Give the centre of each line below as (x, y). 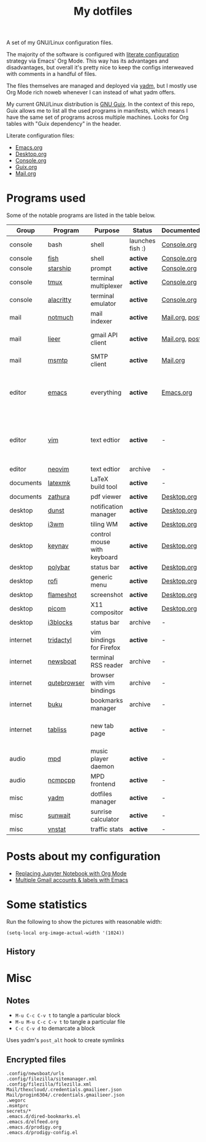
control (101, 535)
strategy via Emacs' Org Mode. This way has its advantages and (87, 61)
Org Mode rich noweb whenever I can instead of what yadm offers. (91, 93)
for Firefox (105, 648)
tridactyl (60, 640)
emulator (103, 303)
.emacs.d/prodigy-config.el (42, 1133)
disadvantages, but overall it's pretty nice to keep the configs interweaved (100, 67)
